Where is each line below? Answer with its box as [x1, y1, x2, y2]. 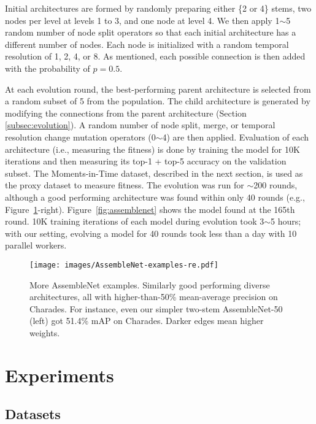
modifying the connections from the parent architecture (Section [5, 106, 247, 119]
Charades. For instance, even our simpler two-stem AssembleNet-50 [29, 302, 283, 315]
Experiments [5, 362, 114, 387]
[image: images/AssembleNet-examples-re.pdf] [29, 260, 218, 269]
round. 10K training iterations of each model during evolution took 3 [5, 215, 264, 228]
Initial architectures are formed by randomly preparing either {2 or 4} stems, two [5, 2, 312, 14]
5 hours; [271, 215, 301, 228]
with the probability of [5, 61, 90, 74]
